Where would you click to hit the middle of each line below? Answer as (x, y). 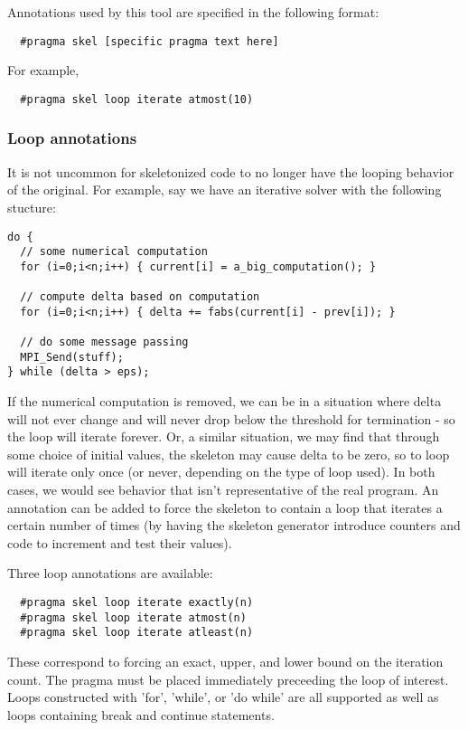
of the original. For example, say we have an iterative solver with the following (225, 190)
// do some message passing (104, 342)
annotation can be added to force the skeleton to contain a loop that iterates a (225, 507)
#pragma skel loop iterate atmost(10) (137, 99)
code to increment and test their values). (120, 542)
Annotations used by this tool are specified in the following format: (193, 12)
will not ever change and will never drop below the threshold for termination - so (231, 418)
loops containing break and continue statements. (141, 714)
